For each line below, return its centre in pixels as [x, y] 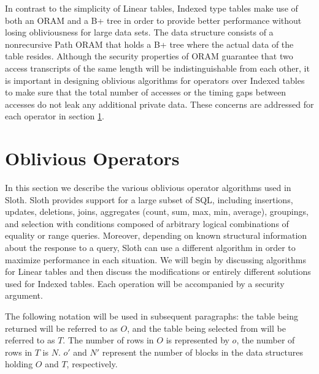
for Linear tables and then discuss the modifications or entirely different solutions [158, 271]
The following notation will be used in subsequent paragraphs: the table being [152, 316]
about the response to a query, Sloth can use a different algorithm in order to [150, 248]
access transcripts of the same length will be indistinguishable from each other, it [157, 68]
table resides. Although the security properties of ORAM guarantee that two [149, 56]
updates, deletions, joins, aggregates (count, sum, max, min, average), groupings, [157, 211]
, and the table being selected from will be [206, 328]
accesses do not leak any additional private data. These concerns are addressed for [159, 104]
